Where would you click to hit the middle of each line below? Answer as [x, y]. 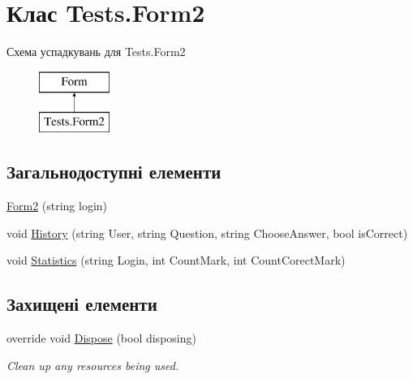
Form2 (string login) [57, 206]
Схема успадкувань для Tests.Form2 [96, 52]
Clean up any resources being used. [93, 365]
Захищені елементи [82, 304]
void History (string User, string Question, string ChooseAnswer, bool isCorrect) [207, 233]
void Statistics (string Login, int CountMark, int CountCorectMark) [176, 260]
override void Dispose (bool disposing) [101, 338]
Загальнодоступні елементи [114, 172]
